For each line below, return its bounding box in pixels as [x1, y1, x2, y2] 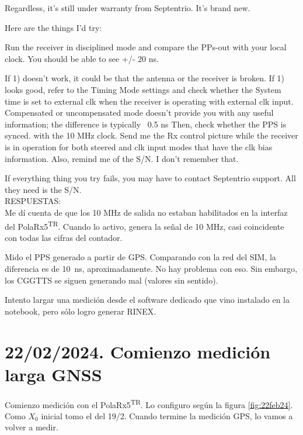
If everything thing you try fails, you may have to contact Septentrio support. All [5, 172, 296, 184]
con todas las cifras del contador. [5, 231, 123, 243]
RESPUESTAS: [5, 195, 61, 207]
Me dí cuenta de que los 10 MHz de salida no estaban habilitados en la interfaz [5, 206, 288, 218]
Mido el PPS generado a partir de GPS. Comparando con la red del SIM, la [5, 251, 276, 263]
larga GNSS [5, 362, 102, 386]
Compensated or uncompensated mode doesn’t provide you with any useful [5, 106, 274, 119]
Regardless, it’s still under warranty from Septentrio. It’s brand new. [5, 2, 250, 13]
